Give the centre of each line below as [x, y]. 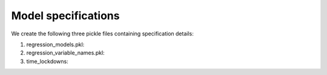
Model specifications [65, 16]
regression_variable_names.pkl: [66, 53]
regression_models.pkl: [55, 44]
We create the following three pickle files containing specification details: [102, 34]
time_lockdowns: [48, 61]
